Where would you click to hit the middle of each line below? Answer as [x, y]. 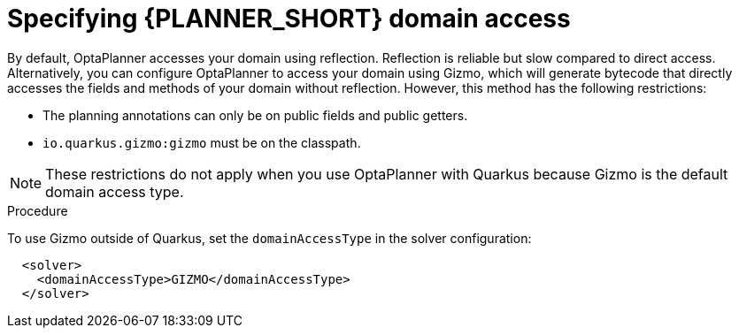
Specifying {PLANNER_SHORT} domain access [289, 19]
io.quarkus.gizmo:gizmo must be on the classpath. [202, 142]
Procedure [38, 210]
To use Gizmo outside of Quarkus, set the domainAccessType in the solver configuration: [269, 238]
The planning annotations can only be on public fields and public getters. [255, 115]
